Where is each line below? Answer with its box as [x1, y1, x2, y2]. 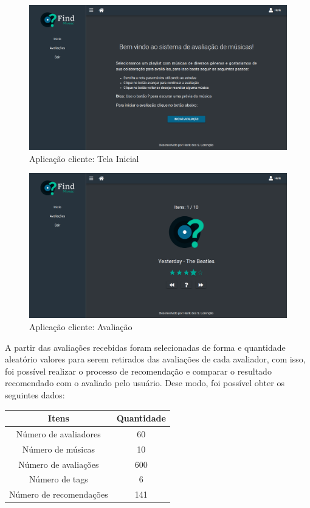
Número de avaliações [18, 457, 99, 470]
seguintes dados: [5, 388, 65, 401]
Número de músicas [22, 442, 95, 455]
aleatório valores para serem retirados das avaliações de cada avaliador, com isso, [5, 353, 306, 365]
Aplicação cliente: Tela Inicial [29, 152, 139, 164]
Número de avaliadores [16, 427, 101, 440]
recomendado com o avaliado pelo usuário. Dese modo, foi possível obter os [5, 376, 284, 389]
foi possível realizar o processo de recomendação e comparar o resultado [5, 364, 272, 377]
